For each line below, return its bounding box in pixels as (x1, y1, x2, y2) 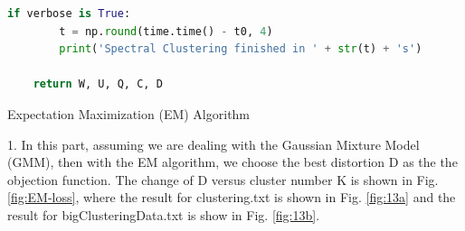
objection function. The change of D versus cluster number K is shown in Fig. (7, 170, 439, 189)
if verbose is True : (7, 7, 131, 20)
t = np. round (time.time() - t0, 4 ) (59, 24, 273, 38)
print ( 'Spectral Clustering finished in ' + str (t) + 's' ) (59, 42, 422, 56)
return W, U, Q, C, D (33, 78, 163, 91)
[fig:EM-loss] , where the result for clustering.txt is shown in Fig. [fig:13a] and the (7, 188, 456, 207)
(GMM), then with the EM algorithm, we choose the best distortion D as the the (7, 152, 458, 171)
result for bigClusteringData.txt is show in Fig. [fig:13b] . (7, 205, 320, 224)
